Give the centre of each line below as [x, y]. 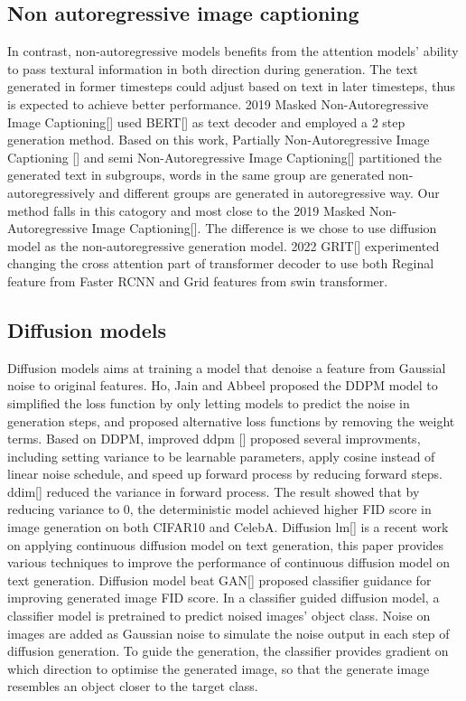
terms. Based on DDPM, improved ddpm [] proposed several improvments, [214, 439]
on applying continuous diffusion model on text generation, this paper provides [226, 544]
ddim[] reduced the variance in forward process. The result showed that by [214, 491]
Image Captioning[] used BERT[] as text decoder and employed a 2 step [206, 122]
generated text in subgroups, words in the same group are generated [196, 175]
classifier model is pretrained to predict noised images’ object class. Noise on [219, 616]
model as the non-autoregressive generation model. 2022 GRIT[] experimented [224, 245]
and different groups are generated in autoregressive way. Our [269, 192]
